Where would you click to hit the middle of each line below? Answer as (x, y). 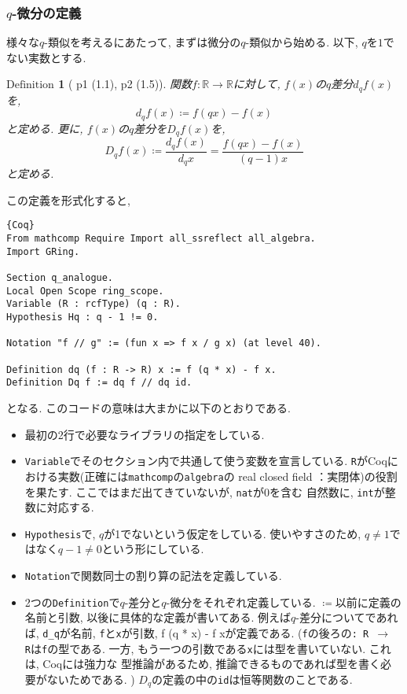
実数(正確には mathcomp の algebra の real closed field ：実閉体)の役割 (227, 476)
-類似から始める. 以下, (302, 42)
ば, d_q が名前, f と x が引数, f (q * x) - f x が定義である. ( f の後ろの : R (197, 632)
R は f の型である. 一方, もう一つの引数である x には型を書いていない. (195, 648)
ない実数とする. (46, 57)
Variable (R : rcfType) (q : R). (93, 304)
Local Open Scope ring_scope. (85, 291)
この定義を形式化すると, (68, 199)
